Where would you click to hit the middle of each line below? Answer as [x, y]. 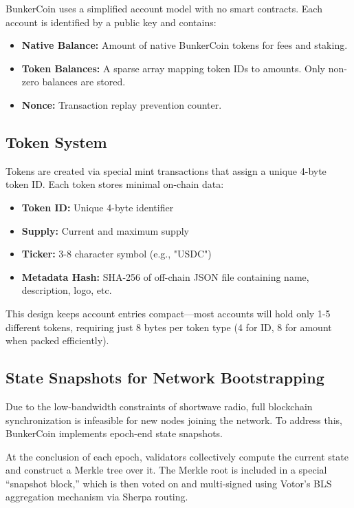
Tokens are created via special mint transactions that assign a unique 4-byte [166, 170]
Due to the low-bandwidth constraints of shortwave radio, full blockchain [159, 406]
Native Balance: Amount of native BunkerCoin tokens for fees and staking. [185, 45]
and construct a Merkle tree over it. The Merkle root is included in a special [166, 470]
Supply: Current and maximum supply [105, 230]
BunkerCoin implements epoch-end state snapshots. [114, 433]
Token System [56, 141]
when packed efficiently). [57, 340]
